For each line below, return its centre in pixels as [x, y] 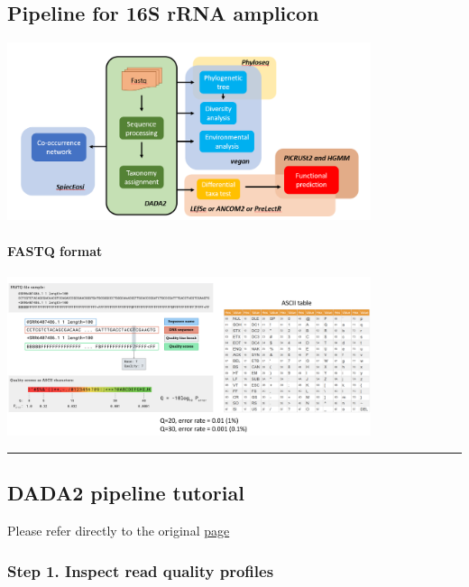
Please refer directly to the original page [119, 531]
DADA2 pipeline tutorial [126, 493]
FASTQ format [55, 250]
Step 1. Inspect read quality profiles [141, 570]
